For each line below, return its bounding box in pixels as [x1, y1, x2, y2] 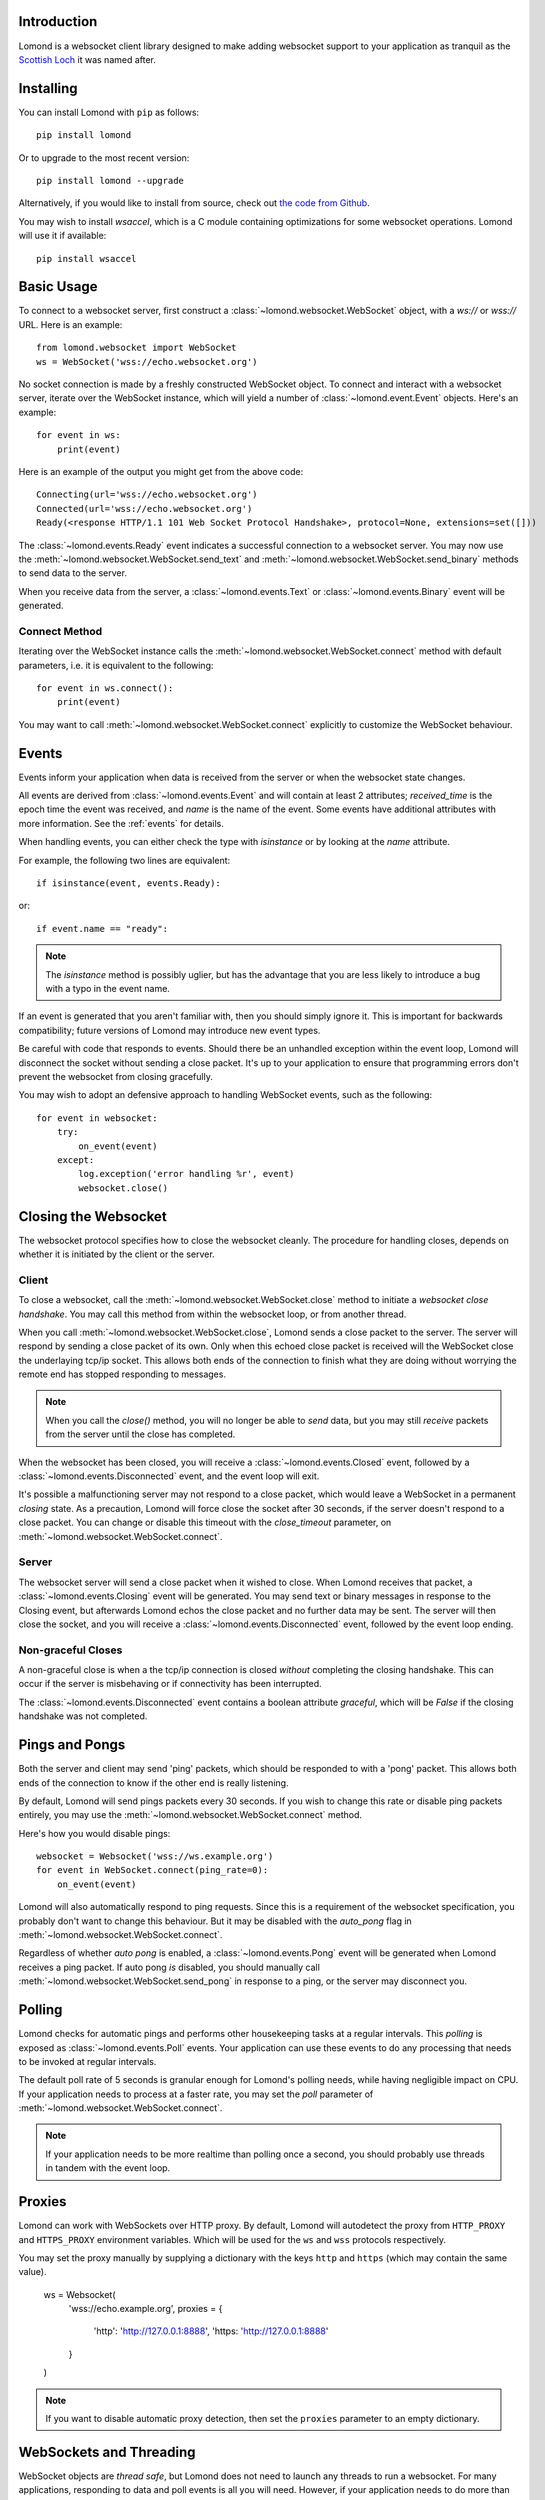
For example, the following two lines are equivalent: [18, 854, 231, 866]
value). [18, 2266, 47, 2278]
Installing [18, 80, 79, 97]
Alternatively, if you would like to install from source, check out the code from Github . [18, 197, 370, 209]
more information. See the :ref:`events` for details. [18, 817, 225, 829]
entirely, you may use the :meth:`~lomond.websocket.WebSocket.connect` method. [18, 1809, 363, 1821]
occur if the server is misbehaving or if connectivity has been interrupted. [18, 1678, 322, 1690]
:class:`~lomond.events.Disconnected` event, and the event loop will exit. [18, 1470, 320, 1482]
